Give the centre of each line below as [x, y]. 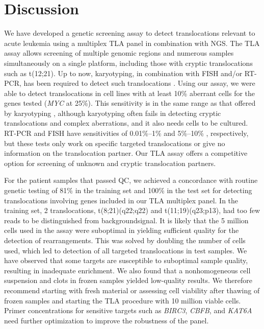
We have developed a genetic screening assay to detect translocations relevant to [130, 33]
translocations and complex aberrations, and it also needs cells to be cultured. [126, 123]
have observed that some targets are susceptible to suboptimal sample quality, [126, 260]
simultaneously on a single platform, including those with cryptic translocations [128, 63]
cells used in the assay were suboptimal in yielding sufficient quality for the [122, 230]
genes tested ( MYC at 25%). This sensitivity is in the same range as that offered [130, 103]
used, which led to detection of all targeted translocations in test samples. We [126, 250]
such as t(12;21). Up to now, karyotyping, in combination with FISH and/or [123, 73]
